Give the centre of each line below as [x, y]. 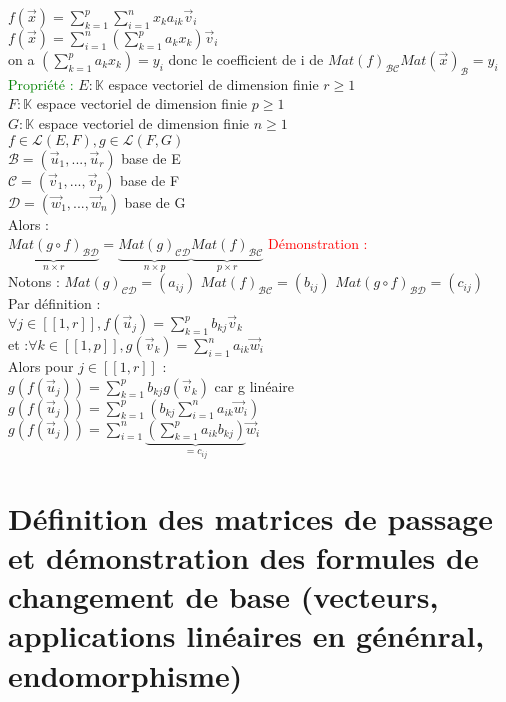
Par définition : [54, 303]
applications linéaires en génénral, [246, 635]
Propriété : [41, 83]
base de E [151, 157]
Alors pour [41, 366]
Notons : [34, 281]
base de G [155, 201]
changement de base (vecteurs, [223, 596]
